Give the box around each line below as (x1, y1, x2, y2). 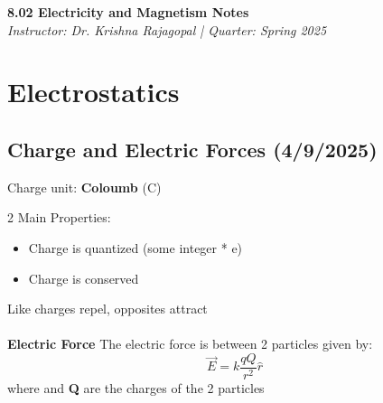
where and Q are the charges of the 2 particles (7, 378, 265, 397)
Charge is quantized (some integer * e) (28, 238, 243, 257)
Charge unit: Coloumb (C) (7, 177, 162, 196)
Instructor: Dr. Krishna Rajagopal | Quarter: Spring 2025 (7, 20, 327, 39)
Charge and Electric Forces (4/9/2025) (7, 135, 378, 163)
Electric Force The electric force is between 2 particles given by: (7, 334, 373, 353)
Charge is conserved (28, 268, 139, 287)
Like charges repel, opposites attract (7, 299, 208, 318)
